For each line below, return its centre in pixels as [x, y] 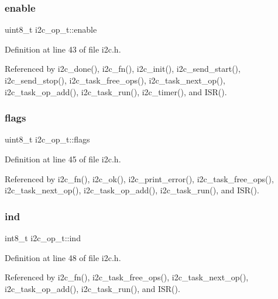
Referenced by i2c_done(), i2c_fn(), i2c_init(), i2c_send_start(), [123, 69]
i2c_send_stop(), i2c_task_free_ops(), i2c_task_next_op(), [115, 80]
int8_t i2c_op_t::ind [43, 238]
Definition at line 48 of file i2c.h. [63, 257]
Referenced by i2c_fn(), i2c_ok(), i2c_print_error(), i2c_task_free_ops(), [139, 178]
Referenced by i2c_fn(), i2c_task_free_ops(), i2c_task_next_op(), [127, 277]
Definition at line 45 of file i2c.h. [63, 159]
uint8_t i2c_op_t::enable [51, 29]
